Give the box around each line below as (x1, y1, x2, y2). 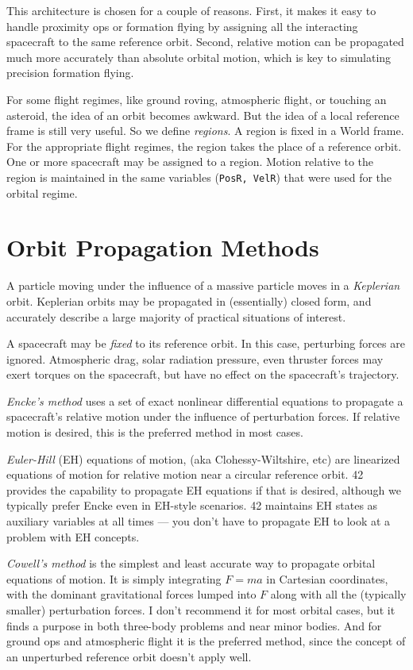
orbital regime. (6, 184, 78, 201)
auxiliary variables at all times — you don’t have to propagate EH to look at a (6, 513, 391, 529)
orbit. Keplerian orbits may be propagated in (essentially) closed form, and (6, 292, 372, 309)
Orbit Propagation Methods (6, 231, 319, 264)
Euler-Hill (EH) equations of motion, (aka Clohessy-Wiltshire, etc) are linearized (6, 450, 400, 467)
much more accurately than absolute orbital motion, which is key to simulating (6, 48, 392, 65)
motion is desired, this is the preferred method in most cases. (6, 424, 303, 441)
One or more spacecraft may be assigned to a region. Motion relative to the (6, 153, 373, 170)
